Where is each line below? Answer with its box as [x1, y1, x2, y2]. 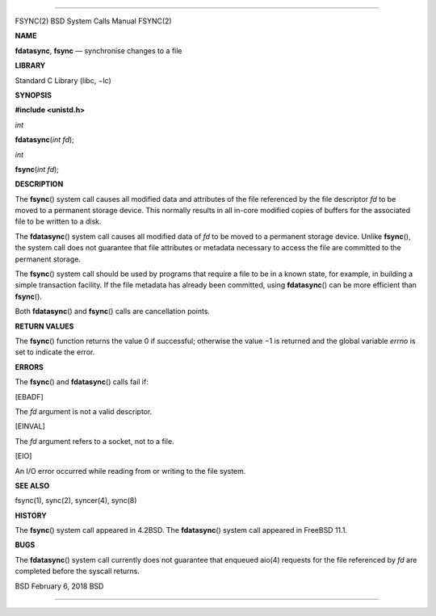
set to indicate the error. [15, 347, 95, 357]
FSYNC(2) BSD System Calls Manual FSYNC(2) [15, 16, 173, 26]
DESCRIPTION [15, 179, 64, 189]
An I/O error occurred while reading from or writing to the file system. [15, 466, 246, 476]
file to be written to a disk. [15, 216, 102, 226]
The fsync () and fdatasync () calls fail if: [15, 377, 149, 387]
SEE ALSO [15, 480, 50, 490]
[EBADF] [15, 392, 44, 401]
